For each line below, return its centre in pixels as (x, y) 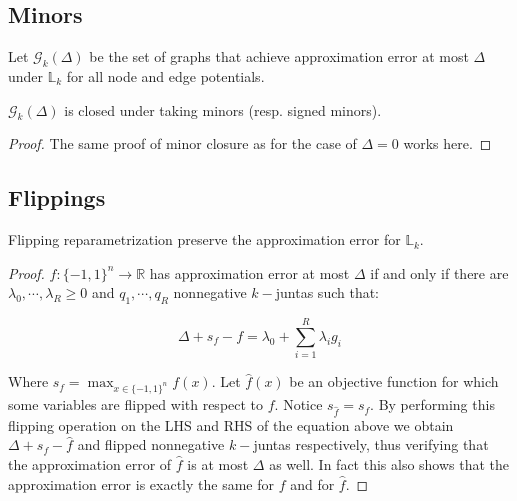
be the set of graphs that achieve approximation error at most (279, 56)
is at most (218, 463)
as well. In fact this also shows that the (389, 463)
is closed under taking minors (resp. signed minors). (223, 109)
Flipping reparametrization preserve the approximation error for (204, 239)
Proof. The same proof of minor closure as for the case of (182, 143)
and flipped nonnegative (151, 444)
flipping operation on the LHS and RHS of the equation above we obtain (231, 424)
